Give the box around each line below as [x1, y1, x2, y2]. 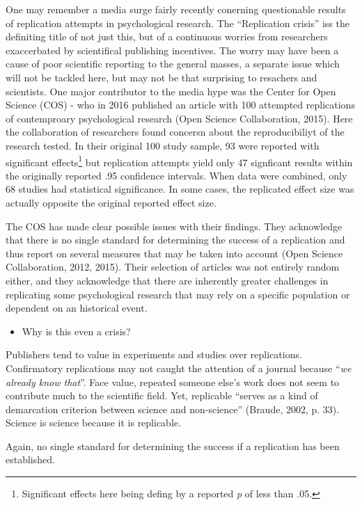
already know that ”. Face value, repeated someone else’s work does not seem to [6, 374, 340, 389]
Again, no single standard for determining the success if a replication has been [6, 438, 340, 453]
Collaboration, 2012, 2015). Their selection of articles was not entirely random [6, 259, 340, 274]
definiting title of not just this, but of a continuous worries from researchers [6, 29, 328, 44]
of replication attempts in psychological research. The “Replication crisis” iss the [6, 15, 349, 30]
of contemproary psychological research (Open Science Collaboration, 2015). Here [6, 111, 353, 125]
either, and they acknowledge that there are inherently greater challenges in [6, 273, 329, 287]
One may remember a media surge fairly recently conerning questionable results [6, 2, 346, 16]
